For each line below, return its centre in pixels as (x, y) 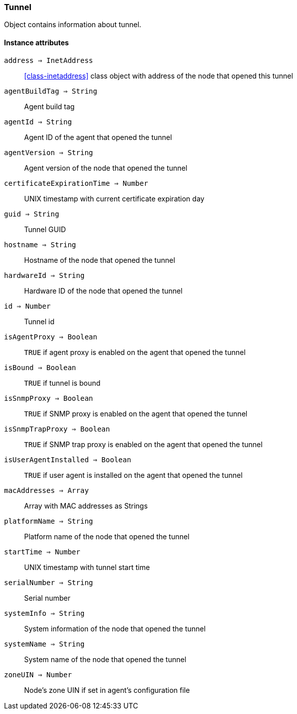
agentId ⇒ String (38, 122)
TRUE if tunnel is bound (62, 383)
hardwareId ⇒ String (44, 275)
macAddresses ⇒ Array (46, 490)
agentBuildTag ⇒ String (51, 91)
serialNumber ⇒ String (49, 582)
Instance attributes (36, 42)
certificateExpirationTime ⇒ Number (76, 183)
